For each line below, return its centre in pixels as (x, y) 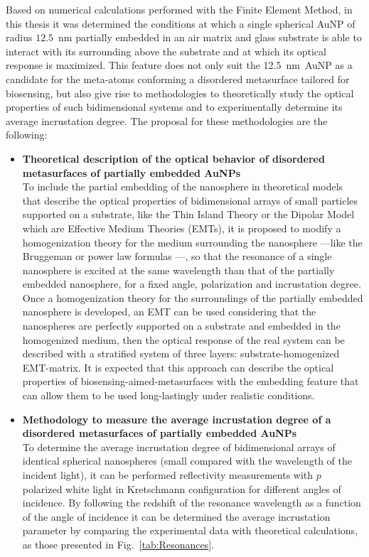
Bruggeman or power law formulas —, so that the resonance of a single (177, 256)
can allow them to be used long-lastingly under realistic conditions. (169, 395)
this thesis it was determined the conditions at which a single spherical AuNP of (181, 23)
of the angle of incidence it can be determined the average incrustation (176, 516)
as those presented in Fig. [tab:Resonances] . (118, 544)
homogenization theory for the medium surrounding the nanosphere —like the (192, 242)
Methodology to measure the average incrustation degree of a (177, 419)
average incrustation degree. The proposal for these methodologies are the (167, 120)
